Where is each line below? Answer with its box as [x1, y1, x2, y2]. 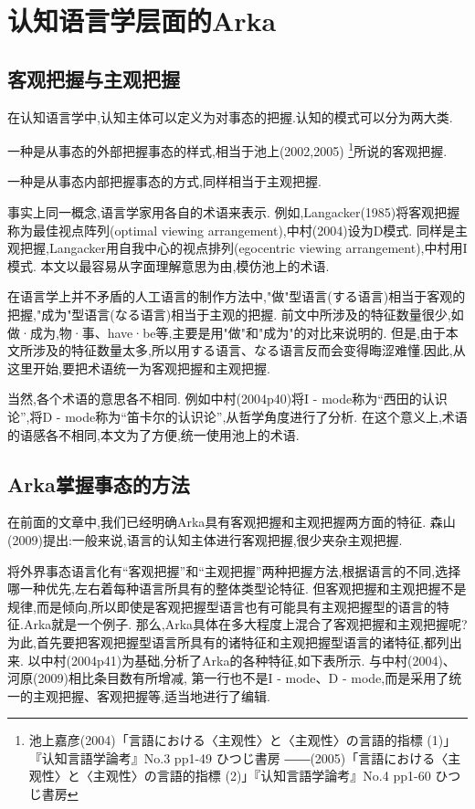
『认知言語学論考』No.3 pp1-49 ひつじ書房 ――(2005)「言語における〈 [28, 748, 449, 767]
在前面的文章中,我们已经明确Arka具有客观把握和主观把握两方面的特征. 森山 [7, 512, 456, 531]
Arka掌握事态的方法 [7, 469, 190, 498]
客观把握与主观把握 [7, 64, 180, 92]
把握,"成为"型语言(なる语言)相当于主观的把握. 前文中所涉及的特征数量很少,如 [7, 304, 464, 323]
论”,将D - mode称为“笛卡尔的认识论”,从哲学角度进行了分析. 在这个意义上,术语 [7, 406, 468, 426]
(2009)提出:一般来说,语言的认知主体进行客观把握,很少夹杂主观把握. [7, 530, 403, 549]
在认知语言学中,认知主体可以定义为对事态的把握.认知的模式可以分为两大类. [7, 107, 453, 126]
